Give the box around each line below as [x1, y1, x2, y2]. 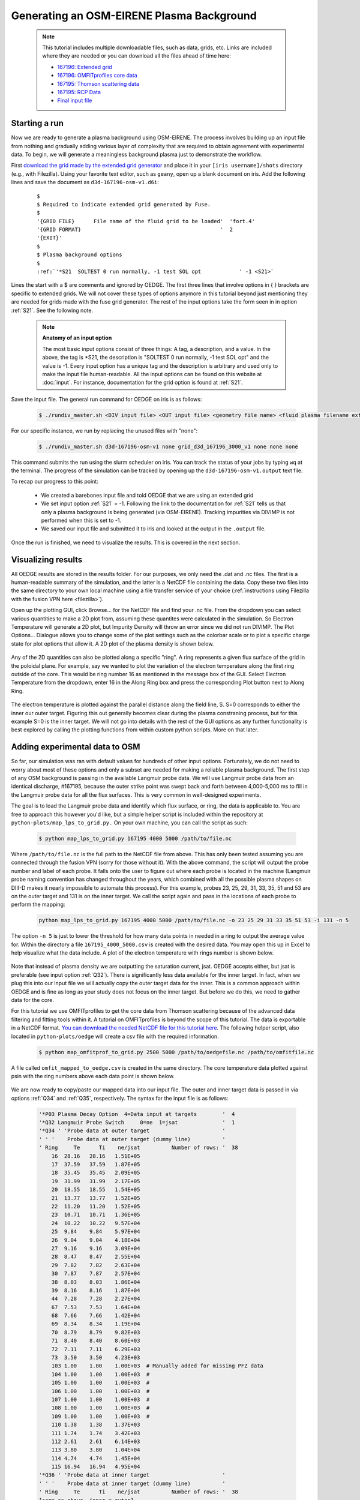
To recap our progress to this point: [11, 478, 98, 485]
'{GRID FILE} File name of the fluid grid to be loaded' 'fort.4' [37, 218, 255, 224]
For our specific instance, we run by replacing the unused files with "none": [11, 427, 198, 434]
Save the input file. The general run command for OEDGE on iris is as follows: [11, 395, 202, 403]
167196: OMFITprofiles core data [57, 72, 137, 79]
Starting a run [11, 118, 64, 128]
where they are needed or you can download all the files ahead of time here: [42, 52, 231, 59]
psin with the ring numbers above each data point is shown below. [11, 1072, 175, 1079]
